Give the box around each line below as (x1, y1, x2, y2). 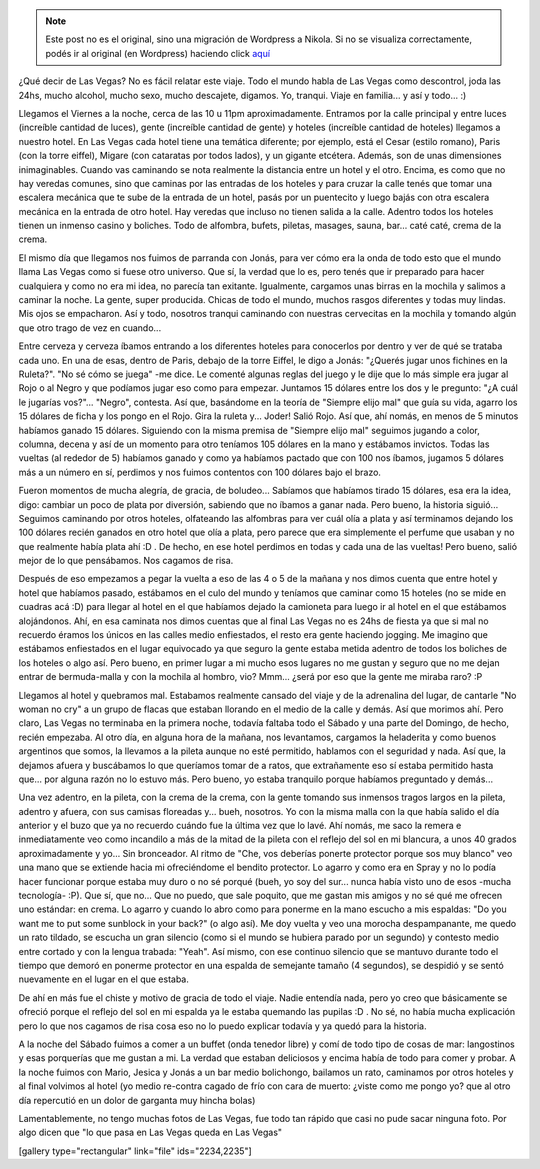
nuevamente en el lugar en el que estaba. (18, 973, 190, 985)
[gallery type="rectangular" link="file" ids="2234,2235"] (18, 1145, 252, 1157)
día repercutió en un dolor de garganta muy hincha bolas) (18, 1094, 256, 1106)
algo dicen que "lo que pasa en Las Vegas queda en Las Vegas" (18, 1126, 283, 1139)
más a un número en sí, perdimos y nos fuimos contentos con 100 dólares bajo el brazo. (18, 466, 382, 478)
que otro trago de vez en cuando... (18, 321, 162, 334)
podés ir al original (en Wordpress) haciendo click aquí (45, 47, 270, 59)
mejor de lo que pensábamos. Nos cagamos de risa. (18, 555, 234, 567)
